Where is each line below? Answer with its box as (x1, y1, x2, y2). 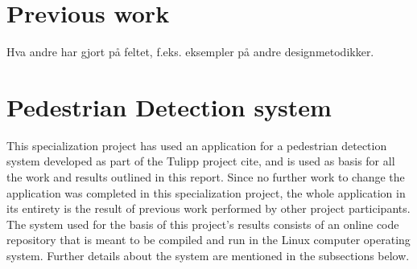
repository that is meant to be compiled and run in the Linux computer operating (6, 231, 411, 248)
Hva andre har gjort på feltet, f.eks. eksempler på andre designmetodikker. (6, 43, 374, 60)
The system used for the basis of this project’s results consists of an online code (6, 215, 399, 232)
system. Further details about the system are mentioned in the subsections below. (6, 247, 410, 263)
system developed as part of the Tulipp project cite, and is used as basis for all (6, 153, 395, 169)
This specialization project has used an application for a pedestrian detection (6, 137, 387, 153)
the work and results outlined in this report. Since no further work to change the (6, 169, 405, 185)
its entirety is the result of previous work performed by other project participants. (6, 200, 411, 217)
